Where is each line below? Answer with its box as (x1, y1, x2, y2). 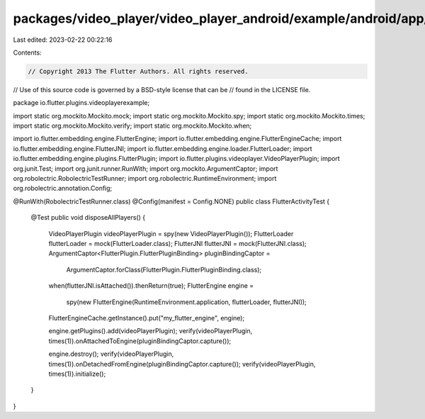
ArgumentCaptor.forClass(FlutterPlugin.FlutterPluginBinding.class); (66, 265, 262, 274)
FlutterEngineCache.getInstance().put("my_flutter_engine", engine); (48, 313, 245, 322)
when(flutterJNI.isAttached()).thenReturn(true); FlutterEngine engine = (48, 281, 254, 290)
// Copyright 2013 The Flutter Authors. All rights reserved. (28, 67, 249, 75)
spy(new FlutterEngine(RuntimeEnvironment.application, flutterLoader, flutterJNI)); (66, 298, 307, 306)
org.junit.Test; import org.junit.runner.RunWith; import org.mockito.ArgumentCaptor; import (13, 164, 278, 173)
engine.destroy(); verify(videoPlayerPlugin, (48, 350, 174, 358)
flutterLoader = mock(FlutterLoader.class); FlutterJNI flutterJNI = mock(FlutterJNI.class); (48, 239, 307, 247)
